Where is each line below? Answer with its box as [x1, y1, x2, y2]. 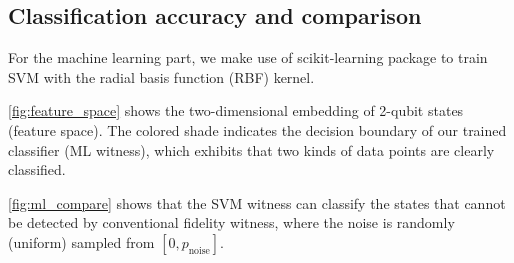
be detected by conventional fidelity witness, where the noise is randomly [8, 212, 455, 233]
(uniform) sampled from [8, 231, 155, 252]
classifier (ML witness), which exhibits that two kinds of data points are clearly [8, 139, 495, 160]
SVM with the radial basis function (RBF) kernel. [8, 66, 315, 87]
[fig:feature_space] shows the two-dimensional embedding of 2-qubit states [8, 100, 464, 121]
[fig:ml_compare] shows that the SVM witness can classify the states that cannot [8, 192, 506, 213]
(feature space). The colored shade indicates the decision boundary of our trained [8, 119, 507, 140]
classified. [8, 159, 66, 180]
